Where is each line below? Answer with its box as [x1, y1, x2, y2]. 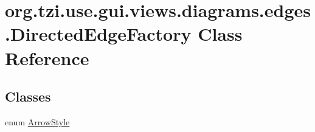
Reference [5, 45, 89, 70]
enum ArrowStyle [5, 115, 70, 128]
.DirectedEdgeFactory [5, 21, 192, 46]
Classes [5, 87, 51, 106]
